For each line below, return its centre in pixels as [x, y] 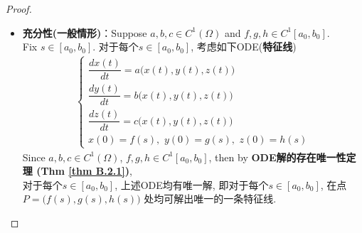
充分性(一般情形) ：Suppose [85, 32]
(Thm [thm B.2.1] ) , [84, 171]
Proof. [19, 9]
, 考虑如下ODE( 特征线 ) [244, 47]
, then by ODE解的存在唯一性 [277, 157]
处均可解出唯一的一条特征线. [210, 199]
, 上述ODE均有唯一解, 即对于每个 [192, 184]
